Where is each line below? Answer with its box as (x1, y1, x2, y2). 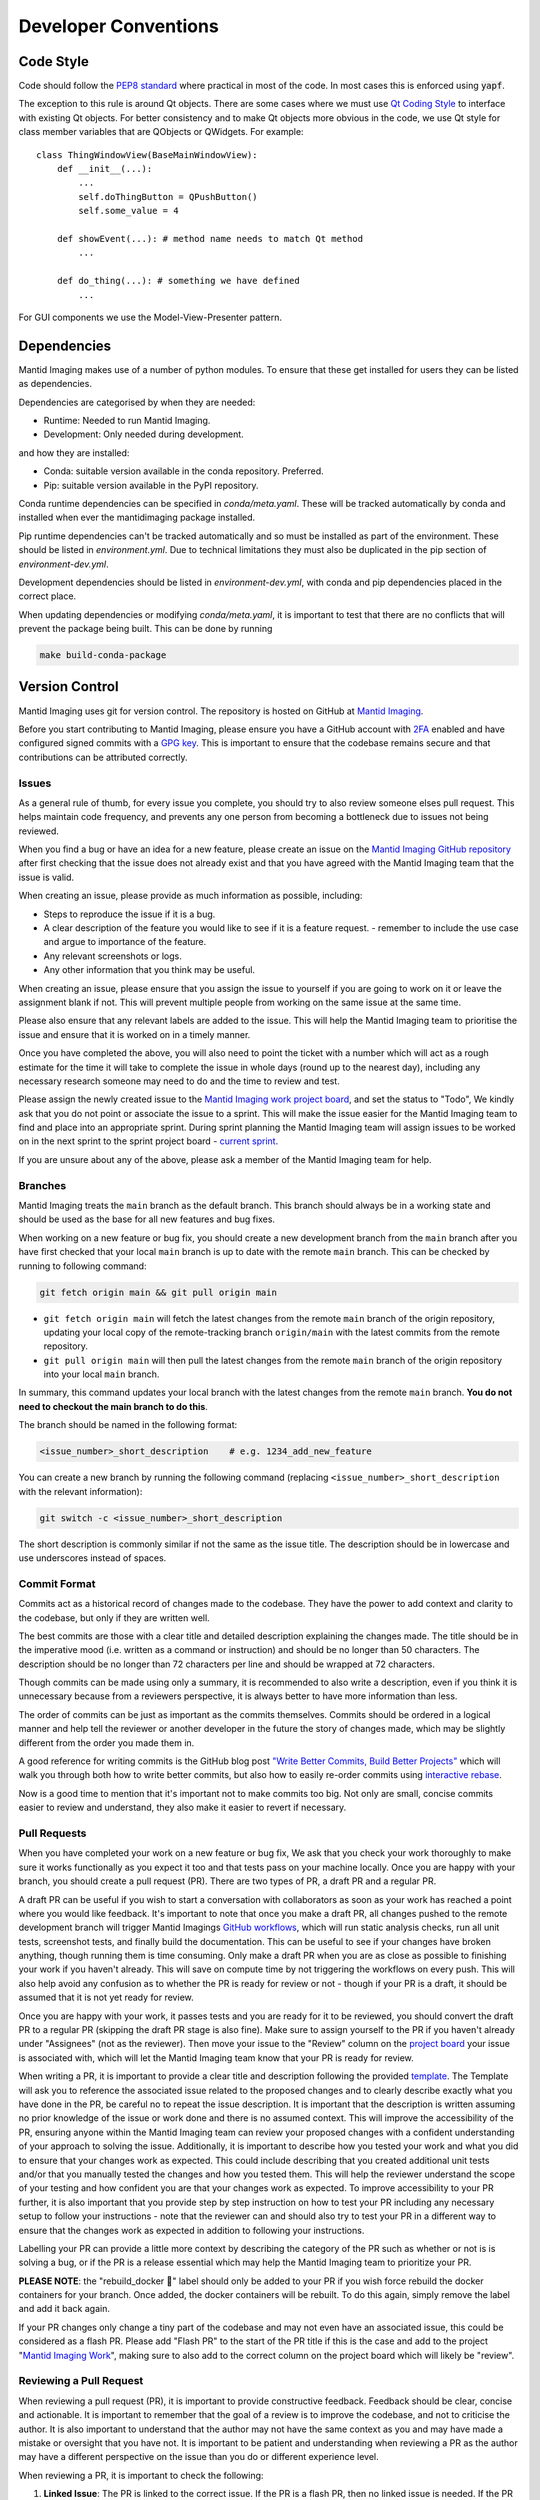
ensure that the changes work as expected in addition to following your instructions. (18, 2224, 365, 2236)
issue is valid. (18, 871, 75, 883)
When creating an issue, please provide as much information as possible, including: (18, 890, 363, 902)
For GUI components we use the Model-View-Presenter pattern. (18, 311, 283, 323)
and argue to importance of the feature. (43, 936, 207, 948)
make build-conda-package (39, 650, 167, 661)
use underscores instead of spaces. (18, 1551, 167, 1564)
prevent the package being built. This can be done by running (18, 623, 273, 635)
